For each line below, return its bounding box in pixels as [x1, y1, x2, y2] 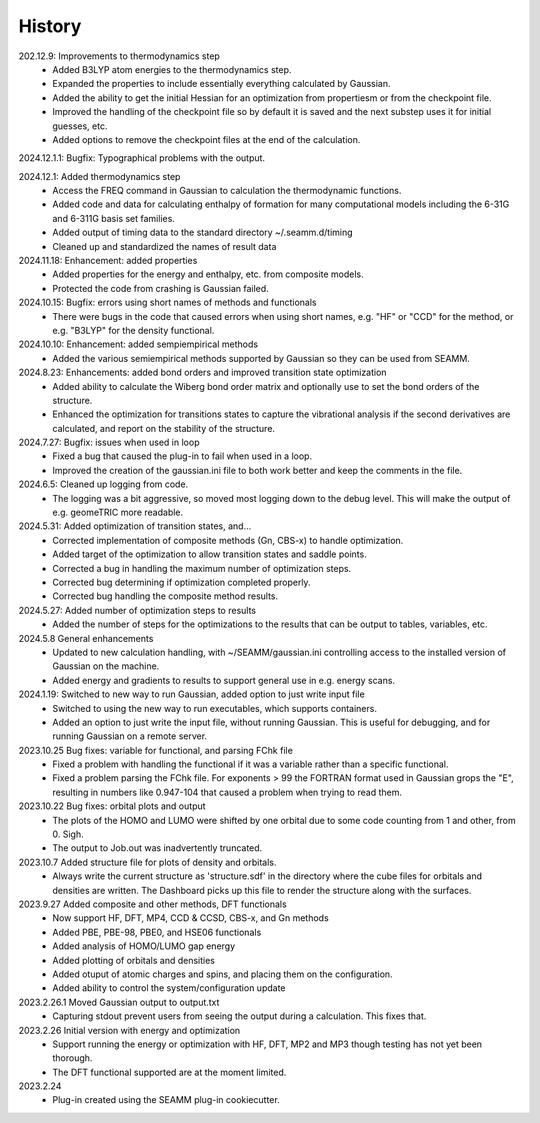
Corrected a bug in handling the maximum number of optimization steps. [52, 562, 352, 574]
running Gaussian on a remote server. [52, 730, 208, 742]
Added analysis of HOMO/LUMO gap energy [52, 940, 236, 952]
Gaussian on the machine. [52, 660, 160, 672]
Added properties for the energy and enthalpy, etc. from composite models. [52, 268, 364, 280]
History [18, 15, 82, 37]
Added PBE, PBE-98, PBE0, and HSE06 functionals [52, 926, 262, 938]
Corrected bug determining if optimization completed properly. [52, 576, 311, 588]
